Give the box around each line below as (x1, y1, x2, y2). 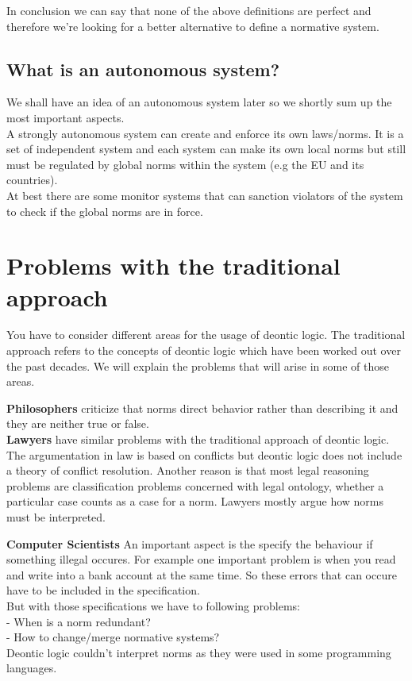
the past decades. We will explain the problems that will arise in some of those (6, 357, 389, 374)
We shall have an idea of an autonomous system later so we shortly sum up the (6, 94, 392, 110)
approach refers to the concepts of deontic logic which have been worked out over (6, 342, 401, 359)
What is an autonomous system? (6, 56, 280, 81)
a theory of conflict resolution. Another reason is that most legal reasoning (6, 462, 369, 479)
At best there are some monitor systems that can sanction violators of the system (6, 187, 403, 203)
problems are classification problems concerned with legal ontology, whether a (6, 477, 384, 494)
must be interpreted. (6, 508, 106, 525)
